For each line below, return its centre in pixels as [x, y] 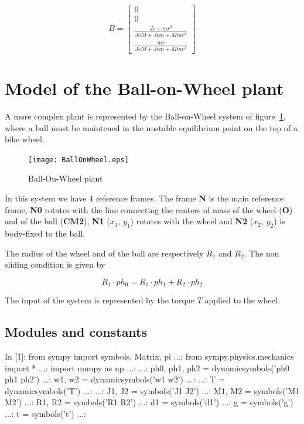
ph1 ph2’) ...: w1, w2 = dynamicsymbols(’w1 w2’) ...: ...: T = [115, 379]
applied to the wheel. [242, 300]
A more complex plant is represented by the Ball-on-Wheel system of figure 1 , [145, 116]
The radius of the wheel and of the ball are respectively [104, 253]
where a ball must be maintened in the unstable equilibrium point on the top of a [151, 127]
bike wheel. [25, 139]
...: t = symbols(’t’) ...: [46, 413]
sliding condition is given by [55, 264]
